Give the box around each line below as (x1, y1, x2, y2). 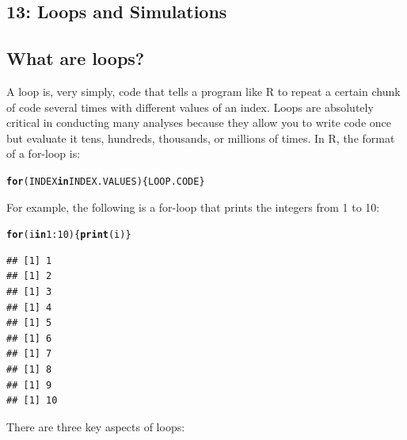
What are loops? (6, 46, 145, 71)
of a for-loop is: (6, 145, 81, 162)
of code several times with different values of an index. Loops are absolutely (6, 98, 374, 115)
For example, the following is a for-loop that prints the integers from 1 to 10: (6, 198, 380, 215)
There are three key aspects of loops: (6, 418, 185, 434)
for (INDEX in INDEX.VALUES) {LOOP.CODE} (6, 175, 205, 187)
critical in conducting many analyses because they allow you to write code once (6, 114, 391, 131)
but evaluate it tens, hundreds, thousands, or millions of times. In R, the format (6, 129, 395, 146)
